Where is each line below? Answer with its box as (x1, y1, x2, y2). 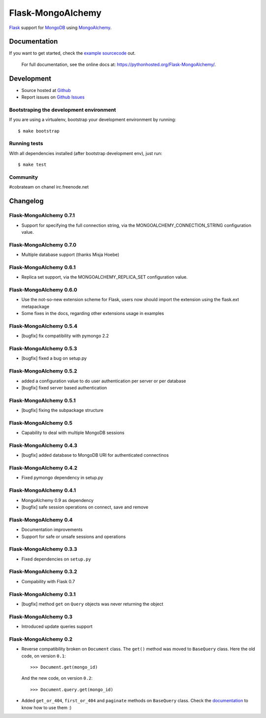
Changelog (9, 197, 44, 205)
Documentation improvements (21, 527, 83, 532)
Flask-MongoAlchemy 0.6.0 (9, 286, 77, 293)
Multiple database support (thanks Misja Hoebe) (21, 251, 120, 258)
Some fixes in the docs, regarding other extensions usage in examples (21, 311, 165, 316)
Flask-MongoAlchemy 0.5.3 (9, 345, 77, 352)
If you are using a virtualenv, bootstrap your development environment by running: (9, 117, 176, 123)
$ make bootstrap (18, 128, 60, 134)
